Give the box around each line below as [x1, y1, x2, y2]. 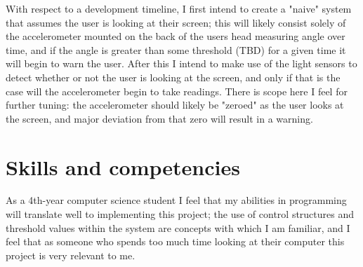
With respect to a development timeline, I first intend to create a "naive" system [6, 1, 352, 15]
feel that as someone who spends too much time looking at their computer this [6, 234, 345, 249]
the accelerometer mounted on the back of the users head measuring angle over [6, 29, 345, 43]
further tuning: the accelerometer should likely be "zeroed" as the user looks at [6, 97, 344, 112]
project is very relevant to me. [6, 247, 136, 262]
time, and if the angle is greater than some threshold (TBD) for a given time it [6, 42, 346, 57]
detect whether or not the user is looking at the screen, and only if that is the [6, 69, 341, 84]
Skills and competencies [6, 152, 240, 181]
